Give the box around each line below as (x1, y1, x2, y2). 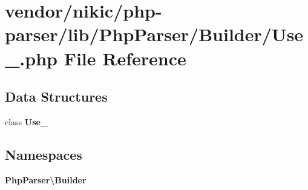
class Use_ (5, 115, 48, 128)
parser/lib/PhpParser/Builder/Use (5, 22, 304, 47)
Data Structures (5, 87, 108, 106)
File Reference (64, 45, 186, 70)
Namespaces (5, 145, 82, 163)
